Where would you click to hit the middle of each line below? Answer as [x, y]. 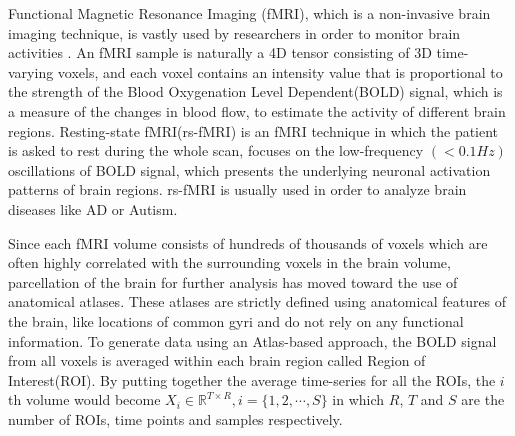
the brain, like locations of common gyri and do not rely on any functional [236, 320]
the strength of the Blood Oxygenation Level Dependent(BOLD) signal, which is [255, 91]
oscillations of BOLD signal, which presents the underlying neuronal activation [249, 169]
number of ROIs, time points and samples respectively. [175, 418]
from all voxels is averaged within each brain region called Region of [217, 360]
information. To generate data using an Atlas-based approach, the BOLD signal [252, 340]
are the [483, 399]
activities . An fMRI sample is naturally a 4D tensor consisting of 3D [220, 52]
